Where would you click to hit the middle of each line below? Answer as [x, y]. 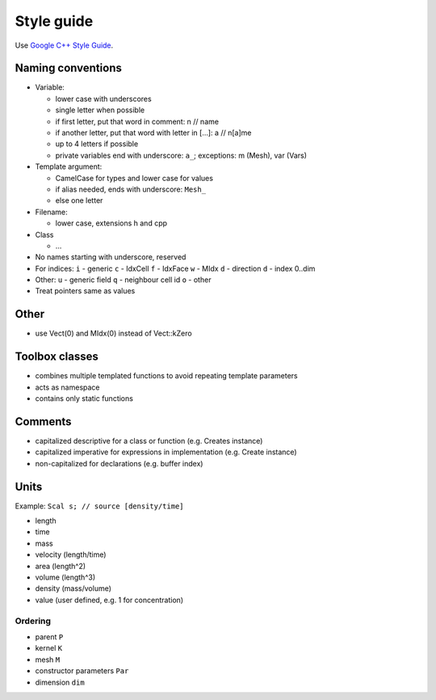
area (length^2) [61, 566]
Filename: [51, 212]
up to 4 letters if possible [97, 144]
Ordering [33, 621]
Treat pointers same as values [85, 291]
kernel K [49, 648]
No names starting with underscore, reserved [111, 257]
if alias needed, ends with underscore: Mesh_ [130, 189]
